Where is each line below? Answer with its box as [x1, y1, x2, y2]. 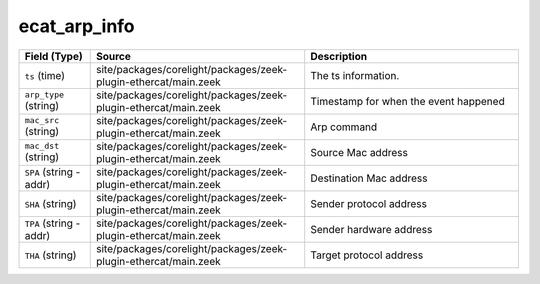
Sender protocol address [310, 196, 427, 210]
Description [310, 49, 368, 63]
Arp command [310, 120, 378, 134]
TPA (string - [24, 216, 81, 230]
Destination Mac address [310, 171, 428, 185]
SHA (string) [24, 196, 77, 210]
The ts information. [310, 68, 400, 82]
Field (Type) [24, 49, 84, 63]
